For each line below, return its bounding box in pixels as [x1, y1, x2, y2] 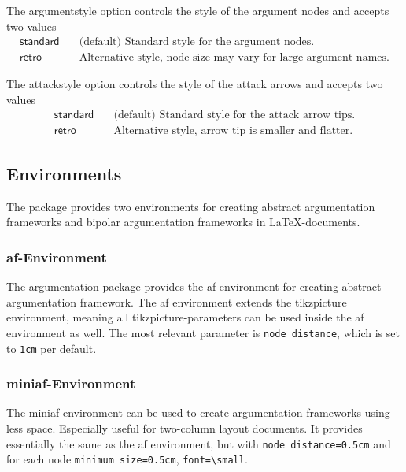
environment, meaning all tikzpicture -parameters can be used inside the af [6, 309, 364, 325]
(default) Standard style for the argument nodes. [79, 36, 315, 48]
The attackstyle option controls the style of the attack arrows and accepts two [6, 76, 383, 92]
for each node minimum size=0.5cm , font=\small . [6, 451, 248, 467]
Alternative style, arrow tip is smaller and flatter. [113, 125, 353, 137]
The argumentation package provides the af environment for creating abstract [6, 278, 382, 295]
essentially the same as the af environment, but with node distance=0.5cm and [6, 435, 391, 452]
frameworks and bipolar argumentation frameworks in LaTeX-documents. [6, 214, 360, 230]
